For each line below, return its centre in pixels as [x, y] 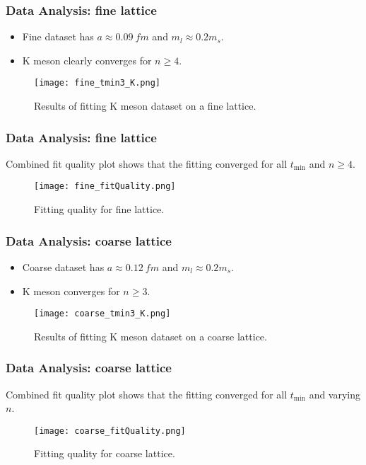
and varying [335, 394]
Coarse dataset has [63, 266]
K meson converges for [71, 291]
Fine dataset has [58, 36]
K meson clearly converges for [87, 60]
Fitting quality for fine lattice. [99, 209]
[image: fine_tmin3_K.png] [97, 83]
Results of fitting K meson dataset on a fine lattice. [145, 106]
